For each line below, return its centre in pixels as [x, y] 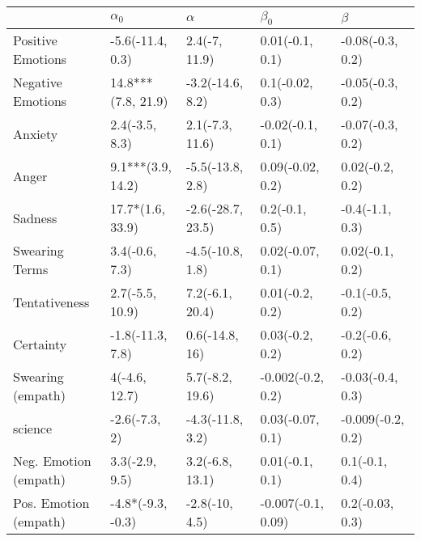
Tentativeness [51, 302]
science [33, 428]
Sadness [35, 218]
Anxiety [36, 133]
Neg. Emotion [52, 461]
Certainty [40, 344]
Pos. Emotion [51, 503]
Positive [35, 40]
